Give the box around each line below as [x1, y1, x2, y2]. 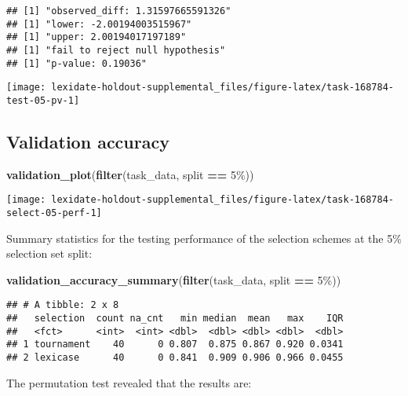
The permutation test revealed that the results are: [6, 374, 252, 390]
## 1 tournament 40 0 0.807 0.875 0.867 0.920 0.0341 [6, 339, 344, 350]
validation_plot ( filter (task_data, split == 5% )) [6, 166, 254, 182]
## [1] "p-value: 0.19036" [6, 57, 147, 69]
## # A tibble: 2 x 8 [6, 299, 119, 311]
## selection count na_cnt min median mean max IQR [6, 313, 344, 324]
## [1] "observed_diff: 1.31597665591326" [6, 5, 231, 16]
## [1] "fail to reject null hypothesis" [6, 44, 226, 56]
